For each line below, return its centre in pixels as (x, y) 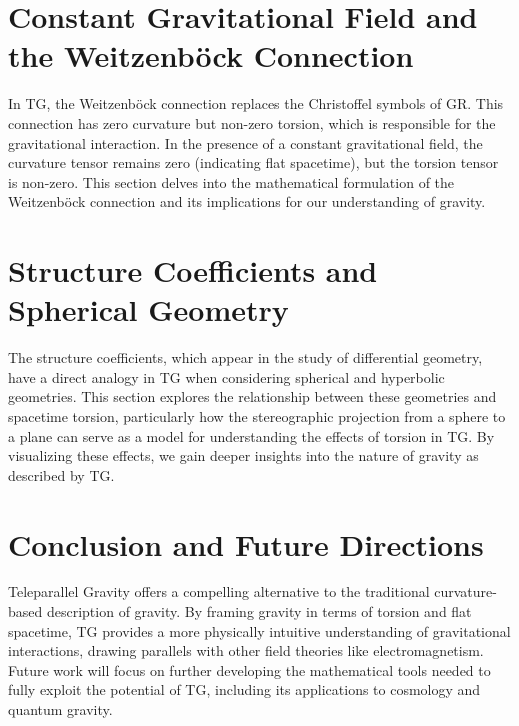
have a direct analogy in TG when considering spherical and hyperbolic (226, 376)
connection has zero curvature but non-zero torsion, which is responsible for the (252, 122)
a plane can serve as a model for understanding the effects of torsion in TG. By (251, 435)
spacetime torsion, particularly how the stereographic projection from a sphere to (257, 415)
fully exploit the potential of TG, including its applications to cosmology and (244, 689)
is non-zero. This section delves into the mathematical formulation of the (231, 181)
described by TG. (61, 474)
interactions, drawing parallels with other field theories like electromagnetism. (246, 650)
